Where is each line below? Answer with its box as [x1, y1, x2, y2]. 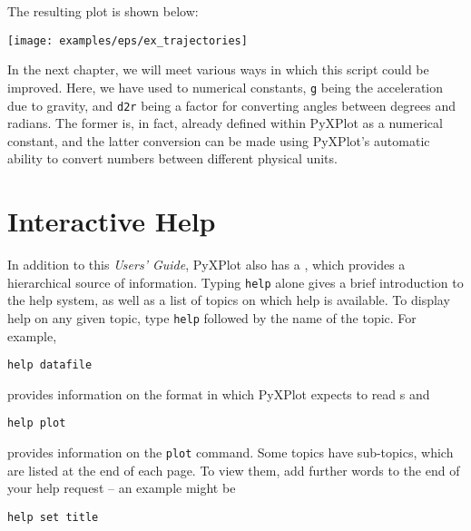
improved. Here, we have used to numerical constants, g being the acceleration [7, 77, 444, 96]
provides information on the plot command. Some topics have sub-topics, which [7, 443, 454, 462]
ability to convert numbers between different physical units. [7, 149, 338, 168]
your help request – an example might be [7, 478, 236, 497]
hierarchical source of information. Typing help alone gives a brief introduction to [7, 272, 464, 291]
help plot [7, 417, 66, 430]
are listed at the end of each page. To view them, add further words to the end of [7, 460, 460, 479]
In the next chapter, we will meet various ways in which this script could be [7, 60, 429, 79]
